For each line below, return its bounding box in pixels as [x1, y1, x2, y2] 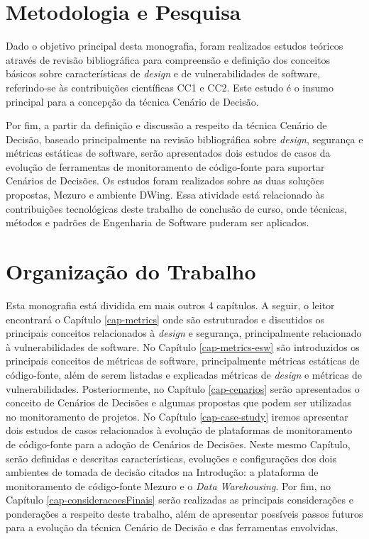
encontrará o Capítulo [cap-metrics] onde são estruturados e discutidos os [6, 311, 325, 326]
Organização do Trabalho [6, 257, 256, 286]
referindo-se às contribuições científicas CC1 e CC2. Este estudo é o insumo [6, 79, 334, 94]
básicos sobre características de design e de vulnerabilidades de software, [6, 66, 321, 81]
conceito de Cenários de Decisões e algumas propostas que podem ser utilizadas [6, 395, 351, 410]
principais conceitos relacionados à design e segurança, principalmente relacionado [6, 326, 362, 340]
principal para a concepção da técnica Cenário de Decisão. [6, 94, 259, 109]
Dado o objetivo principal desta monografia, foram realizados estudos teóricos [6, 38, 343, 53]
